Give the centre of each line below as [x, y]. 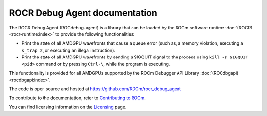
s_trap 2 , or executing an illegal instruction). [68, 50]
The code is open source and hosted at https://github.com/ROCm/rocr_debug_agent [95, 89]
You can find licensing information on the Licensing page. [68, 107]
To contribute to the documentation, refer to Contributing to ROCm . [77, 98]
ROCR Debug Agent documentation [83, 13]
